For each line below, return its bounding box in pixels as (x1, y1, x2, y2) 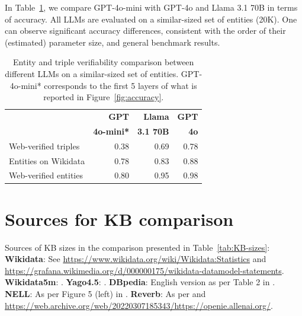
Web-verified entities (9, 169, 83, 181)
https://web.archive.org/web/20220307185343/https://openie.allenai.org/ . (5, 299, 273, 311)
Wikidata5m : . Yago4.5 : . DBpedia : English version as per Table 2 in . (5, 276, 275, 288)
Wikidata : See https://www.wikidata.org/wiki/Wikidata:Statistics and (5, 253, 266, 265)
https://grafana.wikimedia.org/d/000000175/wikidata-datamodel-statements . (5, 264, 284, 276)
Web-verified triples (9, 139, 80, 152)
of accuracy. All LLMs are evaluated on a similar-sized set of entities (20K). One (5, 12, 297, 25)
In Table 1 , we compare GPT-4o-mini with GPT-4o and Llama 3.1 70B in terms (5, 1, 298, 13)
